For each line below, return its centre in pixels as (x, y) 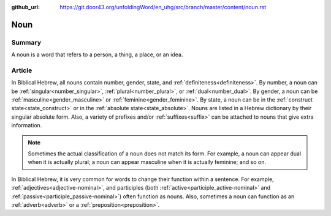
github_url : (25, 7)
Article (22, 70)
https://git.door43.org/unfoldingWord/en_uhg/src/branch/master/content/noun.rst (163, 7)
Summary (26, 42)
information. (27, 125)
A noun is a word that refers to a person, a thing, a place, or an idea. (97, 54)
